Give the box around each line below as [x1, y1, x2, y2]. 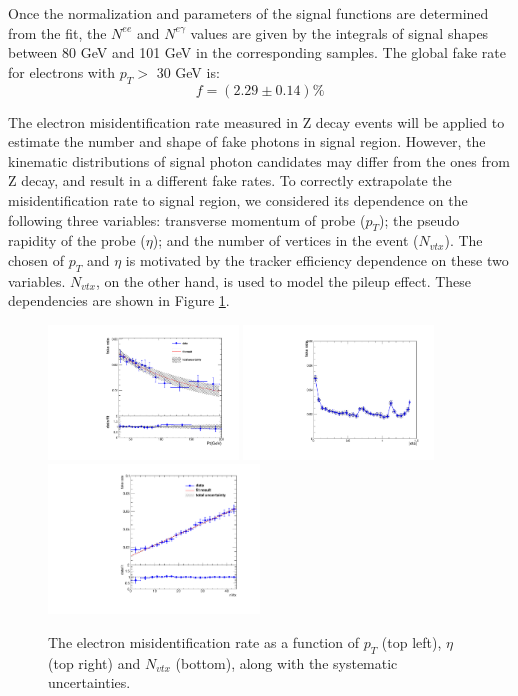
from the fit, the [8, 22, 107, 43]
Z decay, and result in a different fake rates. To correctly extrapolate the [8, 170, 452, 191]
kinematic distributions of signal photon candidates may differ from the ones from [8, 150, 510, 171]
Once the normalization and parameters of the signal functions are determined [8, 3, 489, 23]
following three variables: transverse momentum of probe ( [8, 209, 366, 230]
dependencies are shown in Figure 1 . [8, 290, 230, 311]
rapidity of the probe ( [8, 230, 146, 251]
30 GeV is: [156, 61, 220, 82]
